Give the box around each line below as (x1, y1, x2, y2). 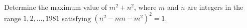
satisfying (62, 13, 91, 23)
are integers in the (187, 2, 243, 12)
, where (134, 2, 157, 12)
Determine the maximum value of (4, 2, 107, 12)
